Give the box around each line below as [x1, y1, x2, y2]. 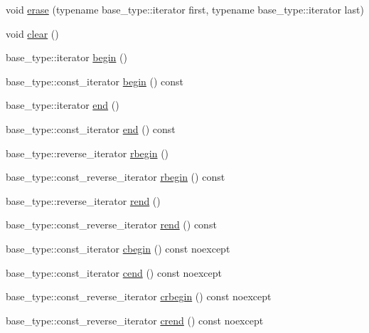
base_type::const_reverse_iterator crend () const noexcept [6, 312, 264, 327]
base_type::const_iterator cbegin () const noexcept [6, 240, 230, 255]
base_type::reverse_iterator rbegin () [6, 145, 169, 160]
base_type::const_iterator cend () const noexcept [6, 265, 223, 280]
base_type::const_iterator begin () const [6, 73, 184, 88]
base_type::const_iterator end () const [6, 121, 176, 136]
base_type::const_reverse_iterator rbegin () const [6, 169, 225, 184]
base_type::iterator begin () [6, 50, 127, 65]
